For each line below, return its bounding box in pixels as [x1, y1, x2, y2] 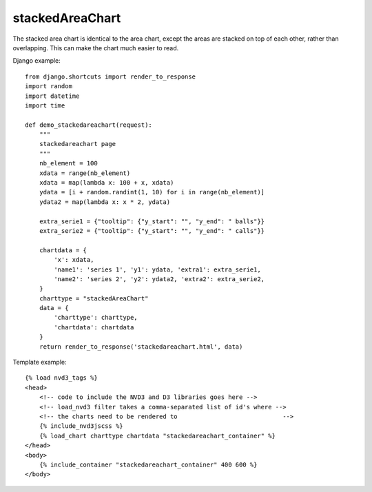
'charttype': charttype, [54, 314, 138, 322]
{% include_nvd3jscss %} [39, 422, 123, 430]
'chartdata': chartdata [54, 323, 134, 331]
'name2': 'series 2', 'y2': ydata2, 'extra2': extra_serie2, [54, 275, 265, 283]
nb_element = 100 [39, 159, 98, 167]
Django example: [12, 57, 61, 65]
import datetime [25, 92, 80, 100]
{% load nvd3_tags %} [25, 374, 98, 382]
